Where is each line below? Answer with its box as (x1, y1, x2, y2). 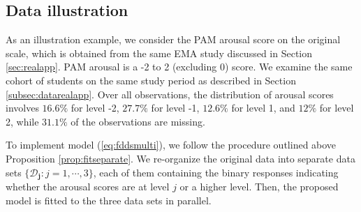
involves (6, 100, 39, 115)
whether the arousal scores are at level (6, 179, 170, 193)
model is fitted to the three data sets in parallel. (6, 192, 212, 207)
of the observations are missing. (71, 114, 205, 128)
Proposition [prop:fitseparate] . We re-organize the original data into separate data (6, 151, 355, 165)
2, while (6, 114, 39, 128)
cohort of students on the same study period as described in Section (6, 73, 296, 87)
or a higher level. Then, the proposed (179, 179, 339, 193)
